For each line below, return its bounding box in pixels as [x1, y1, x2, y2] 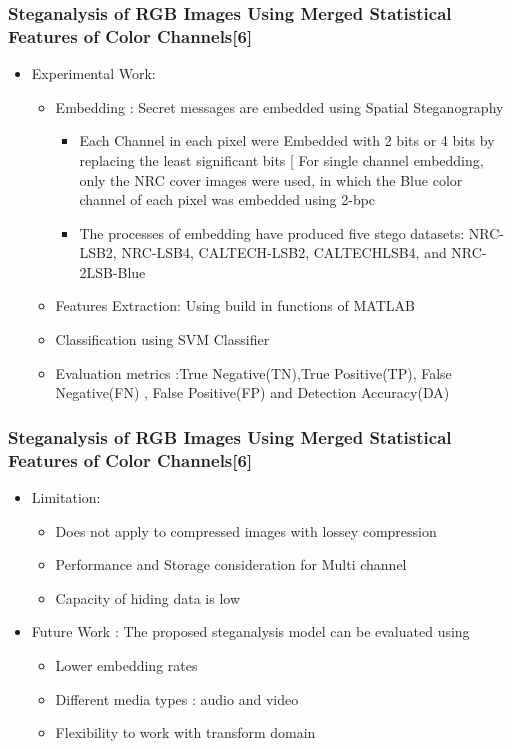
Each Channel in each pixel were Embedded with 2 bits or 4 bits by [79, 130, 495, 151]
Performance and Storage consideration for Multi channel [55, 554, 407, 575]
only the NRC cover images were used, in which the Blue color [79, 169, 463, 190]
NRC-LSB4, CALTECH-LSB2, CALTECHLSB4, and [121, 242, 447, 263]
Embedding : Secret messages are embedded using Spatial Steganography [55, 96, 504, 117]
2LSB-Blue [79, 261, 146, 282]
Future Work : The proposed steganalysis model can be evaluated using [31, 621, 470, 642]
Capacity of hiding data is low [55, 587, 241, 608]
